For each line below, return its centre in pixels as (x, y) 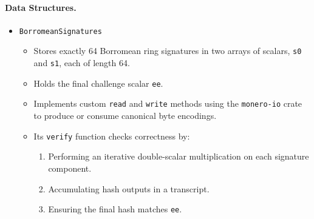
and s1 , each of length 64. (82, 63)
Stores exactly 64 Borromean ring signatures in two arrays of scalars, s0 (168, 51)
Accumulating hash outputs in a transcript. (129, 188)
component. (70, 168)
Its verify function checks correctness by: (112, 136)
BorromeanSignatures (60, 31)
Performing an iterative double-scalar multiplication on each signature (179, 156)
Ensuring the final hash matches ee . (115, 209)
